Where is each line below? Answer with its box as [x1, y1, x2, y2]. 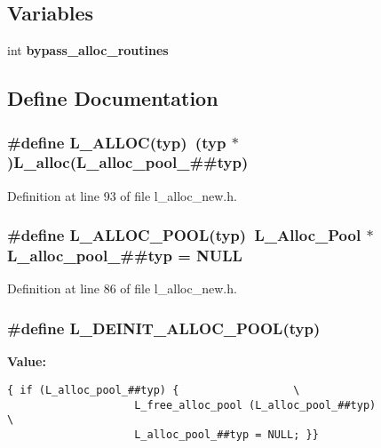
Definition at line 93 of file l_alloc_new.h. [7, 186, 237, 204]
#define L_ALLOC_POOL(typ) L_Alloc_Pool [7, 224, 361, 246]
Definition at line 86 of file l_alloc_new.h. [7, 279, 237, 298]
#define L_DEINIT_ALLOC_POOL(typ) [7, 316, 321, 339]
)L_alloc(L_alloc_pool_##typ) [7, 151, 249, 173]
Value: [7, 352, 46, 371]
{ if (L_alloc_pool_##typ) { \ [7, 383, 300, 396]
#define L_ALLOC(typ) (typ [7, 131, 226, 153]
